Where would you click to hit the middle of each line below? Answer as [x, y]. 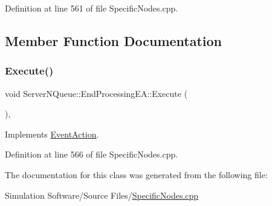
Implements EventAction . [52, 134]
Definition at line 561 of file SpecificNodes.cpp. [92, 8]
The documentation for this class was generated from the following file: [136, 174]
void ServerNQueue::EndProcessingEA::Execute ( [96, 93]
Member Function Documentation [114, 40]
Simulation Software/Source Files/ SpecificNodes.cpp [102, 195]
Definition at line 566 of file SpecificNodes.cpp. [92, 154]
